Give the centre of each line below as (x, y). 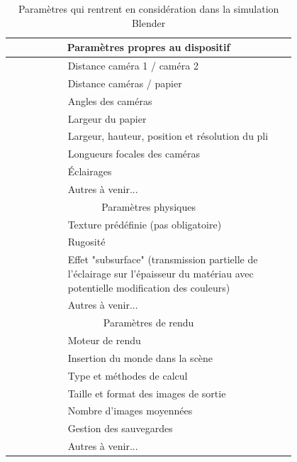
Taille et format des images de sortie (147, 393)
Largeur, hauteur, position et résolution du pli (168, 136)
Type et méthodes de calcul (128, 375)
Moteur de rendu (104, 340)
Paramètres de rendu (148, 323)
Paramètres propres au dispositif (148, 47)
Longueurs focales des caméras (134, 154)
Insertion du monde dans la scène (140, 357)
